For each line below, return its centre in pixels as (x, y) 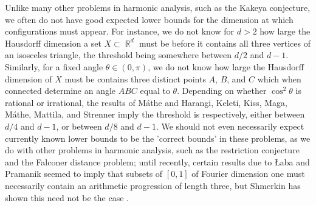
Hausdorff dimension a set (53, 43)
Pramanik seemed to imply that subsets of (84, 174)
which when (279, 78)
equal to (155, 91)
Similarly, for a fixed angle (54, 66)
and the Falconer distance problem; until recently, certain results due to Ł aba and (157, 161)
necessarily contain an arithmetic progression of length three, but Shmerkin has (153, 185)
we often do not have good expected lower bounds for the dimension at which (149, 19)
